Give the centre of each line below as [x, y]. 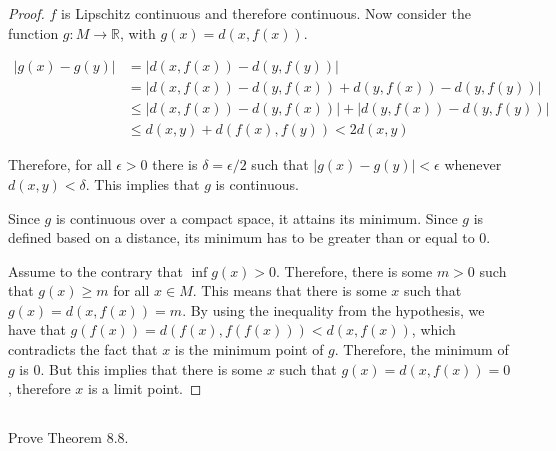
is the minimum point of [249, 349]
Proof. [26, 13]
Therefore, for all [60, 164]
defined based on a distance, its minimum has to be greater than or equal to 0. [249, 237]
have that [37, 329]
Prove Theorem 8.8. [68, 437]
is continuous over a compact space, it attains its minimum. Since [256, 217]
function [33, 32]
